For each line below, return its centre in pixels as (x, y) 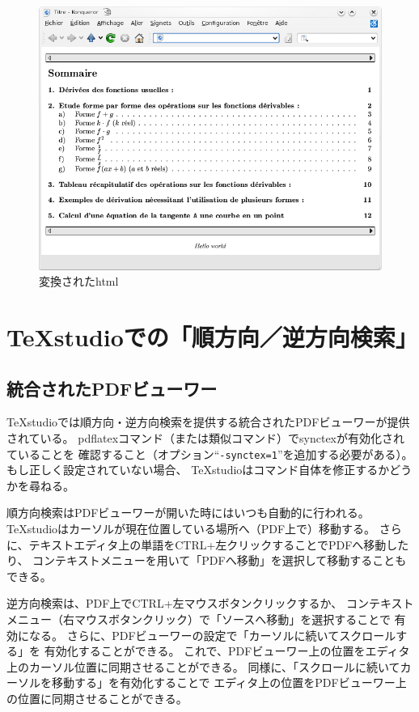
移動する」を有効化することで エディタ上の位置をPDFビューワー (223, 682)
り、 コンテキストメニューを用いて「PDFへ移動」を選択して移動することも (207, 560)
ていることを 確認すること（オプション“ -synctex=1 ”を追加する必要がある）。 (210, 453)
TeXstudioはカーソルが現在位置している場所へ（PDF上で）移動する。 (191, 528)
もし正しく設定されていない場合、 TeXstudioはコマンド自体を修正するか (198, 470)
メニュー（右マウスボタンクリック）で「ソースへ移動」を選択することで (199, 619)
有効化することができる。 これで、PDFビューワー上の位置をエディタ (227, 651)
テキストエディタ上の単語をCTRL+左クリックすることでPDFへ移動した (219, 544)
